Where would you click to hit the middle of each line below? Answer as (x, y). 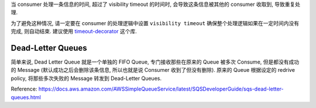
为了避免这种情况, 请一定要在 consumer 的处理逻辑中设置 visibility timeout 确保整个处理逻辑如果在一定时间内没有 (155, 23)
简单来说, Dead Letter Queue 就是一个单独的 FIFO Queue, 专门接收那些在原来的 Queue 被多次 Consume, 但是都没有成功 (155, 62)
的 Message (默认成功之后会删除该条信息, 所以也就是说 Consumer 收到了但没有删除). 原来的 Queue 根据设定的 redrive (153, 70)
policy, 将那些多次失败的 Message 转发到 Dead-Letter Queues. (86, 78)
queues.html (26, 97)
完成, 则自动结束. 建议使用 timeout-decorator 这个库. (74, 32)
